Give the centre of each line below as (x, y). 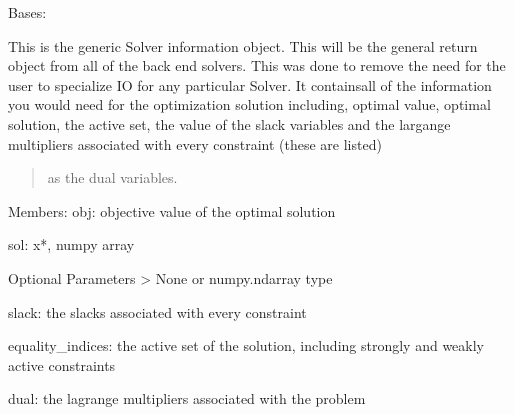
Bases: (27, 12)
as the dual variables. (112, 177)
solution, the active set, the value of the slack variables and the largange (229, 123)
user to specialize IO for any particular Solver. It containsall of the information (250, 84)
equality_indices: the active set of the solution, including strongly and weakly (246, 345)
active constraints (62, 364)
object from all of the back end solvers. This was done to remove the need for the (257, 65)
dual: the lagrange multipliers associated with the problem (187, 398)
